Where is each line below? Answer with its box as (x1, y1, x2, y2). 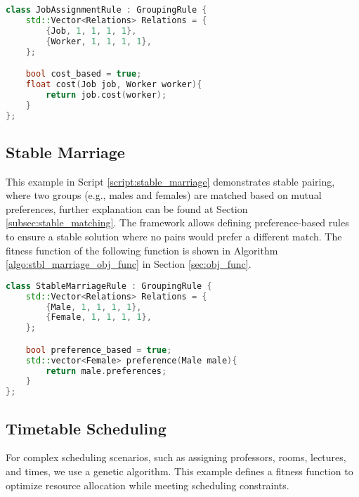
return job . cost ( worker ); (46, 89, 167, 100)
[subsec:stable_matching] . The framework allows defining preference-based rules (6, 215, 349, 230)
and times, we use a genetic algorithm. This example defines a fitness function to (6, 463, 353, 478)
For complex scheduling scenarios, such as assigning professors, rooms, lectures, (6, 450, 346, 465)
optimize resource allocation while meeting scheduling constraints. (6, 477, 289, 492)
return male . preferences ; (46, 366, 167, 376)
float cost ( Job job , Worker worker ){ (25, 79, 202, 89)
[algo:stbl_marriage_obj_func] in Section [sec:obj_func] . (6, 257, 252, 271)
